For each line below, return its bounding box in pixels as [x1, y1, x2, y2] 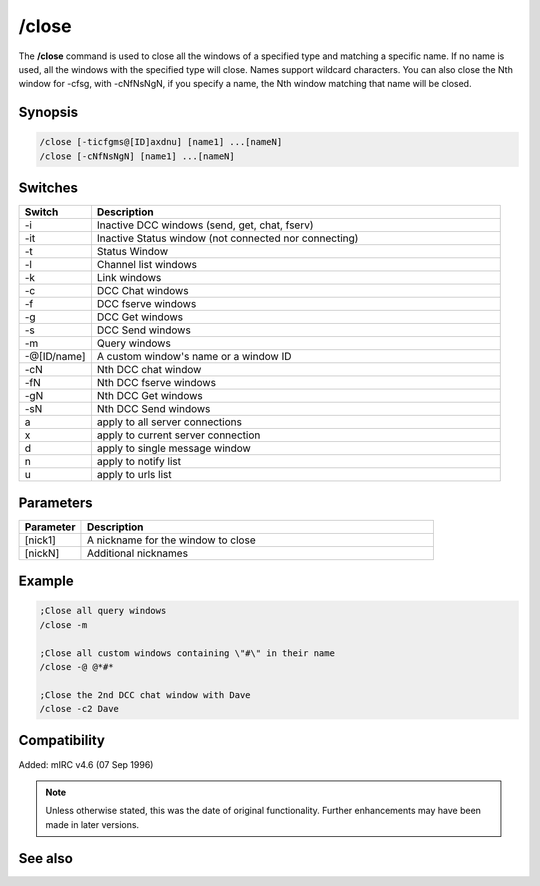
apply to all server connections [96, 415, 242, 429]
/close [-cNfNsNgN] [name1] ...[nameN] [39, 150, 235, 162]
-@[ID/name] [24, 350, 86, 364]
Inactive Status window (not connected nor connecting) [96, 231, 359, 245]
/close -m [39, 619, 88, 630]
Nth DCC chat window [96, 363, 202, 377]
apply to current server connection [96, 428, 261, 442]
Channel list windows [96, 258, 197, 272]
